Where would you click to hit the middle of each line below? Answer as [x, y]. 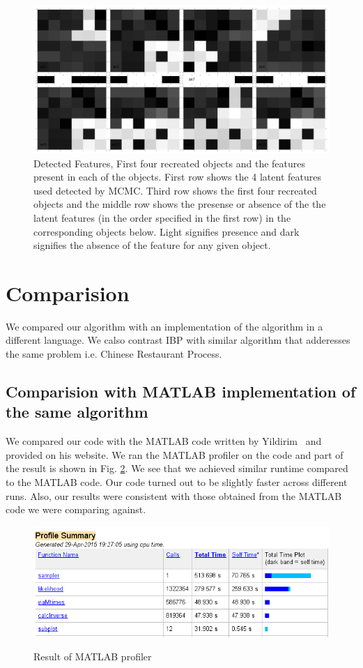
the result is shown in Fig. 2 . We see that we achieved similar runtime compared [177, 468]
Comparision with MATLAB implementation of [181, 392]
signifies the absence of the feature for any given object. [152, 245]
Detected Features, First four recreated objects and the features [169, 163]
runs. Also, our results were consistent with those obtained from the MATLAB [174, 495]
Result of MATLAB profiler [93, 656]
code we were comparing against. [76, 509]
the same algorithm [77, 412]
